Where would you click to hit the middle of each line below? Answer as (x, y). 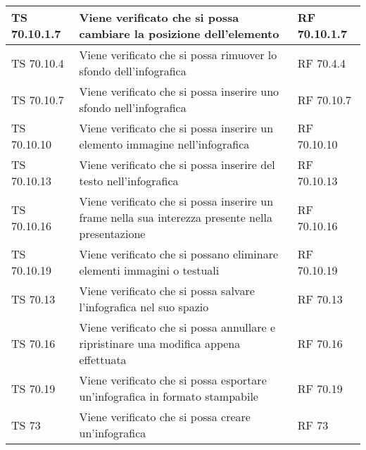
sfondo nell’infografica (133, 107)
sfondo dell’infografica (133, 71)
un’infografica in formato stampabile (169, 396)
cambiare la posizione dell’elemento (179, 33)
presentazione (112, 233)
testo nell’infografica (129, 181)
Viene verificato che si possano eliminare (179, 254)
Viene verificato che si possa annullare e (177, 327)
